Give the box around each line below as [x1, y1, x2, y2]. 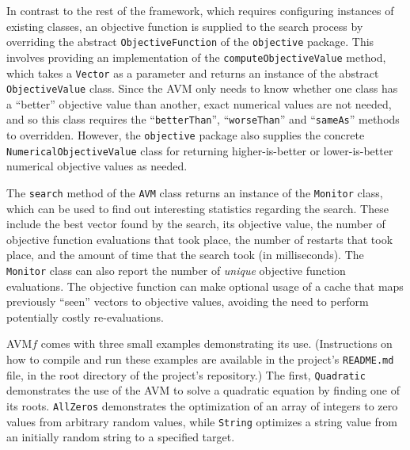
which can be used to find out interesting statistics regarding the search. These [6, 200, 389, 216]
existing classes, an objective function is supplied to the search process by [6, 17, 363, 34]
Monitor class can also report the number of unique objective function [6, 262, 346, 278]
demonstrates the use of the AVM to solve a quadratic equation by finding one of [6, 382, 400, 399]
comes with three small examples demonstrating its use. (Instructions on [40, 335, 393, 352]
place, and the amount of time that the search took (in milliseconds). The [6, 246, 364, 263]
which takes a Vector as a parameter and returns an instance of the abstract [6, 64, 379, 81]
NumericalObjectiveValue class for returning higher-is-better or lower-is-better [6, 142, 393, 158]
